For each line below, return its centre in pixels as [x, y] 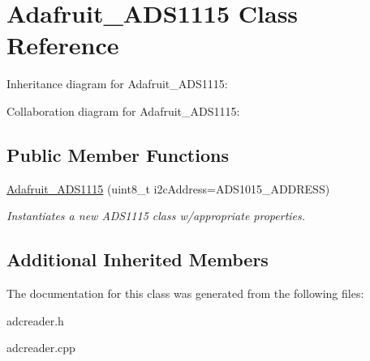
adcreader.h [35, 320]
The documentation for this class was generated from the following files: [185, 293]
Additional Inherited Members [138, 259]
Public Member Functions [118, 154]
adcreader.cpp [41, 348]
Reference [63, 45]
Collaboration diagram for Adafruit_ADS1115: [123, 110]
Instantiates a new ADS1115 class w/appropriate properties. [156, 216]
